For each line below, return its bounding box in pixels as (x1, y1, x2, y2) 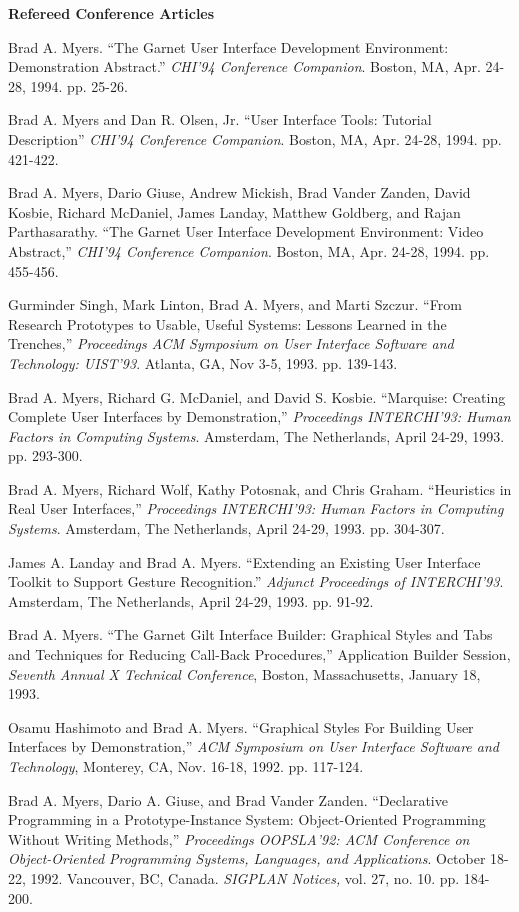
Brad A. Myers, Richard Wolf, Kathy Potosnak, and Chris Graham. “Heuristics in (8, 478, 512, 499)
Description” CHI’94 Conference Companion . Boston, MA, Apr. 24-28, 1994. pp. (8, 128, 502, 149)
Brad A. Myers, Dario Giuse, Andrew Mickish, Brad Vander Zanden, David (8, 182, 471, 203)
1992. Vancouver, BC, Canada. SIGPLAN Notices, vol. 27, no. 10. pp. (30, 867, 460, 888)
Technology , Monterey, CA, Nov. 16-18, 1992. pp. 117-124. (8, 756, 364, 776)
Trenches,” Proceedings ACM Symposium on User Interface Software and (8, 333, 454, 354)
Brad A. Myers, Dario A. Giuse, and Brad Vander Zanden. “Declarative (8, 789, 448, 810)
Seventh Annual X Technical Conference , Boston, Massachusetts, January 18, (8, 663, 481, 684)
